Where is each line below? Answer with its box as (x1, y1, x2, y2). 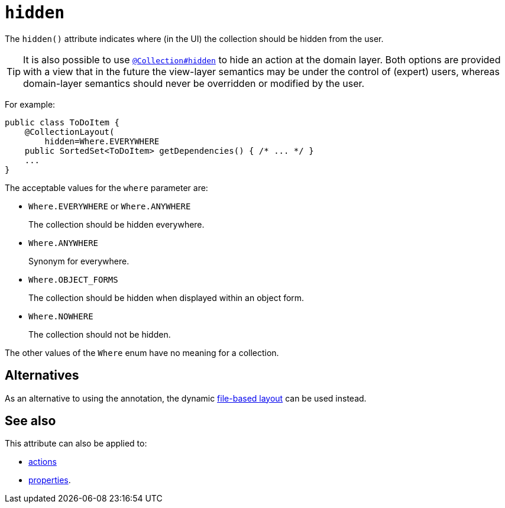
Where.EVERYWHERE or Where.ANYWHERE (28, 200, 191, 211)
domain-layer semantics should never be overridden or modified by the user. (23, 77, 365, 89)
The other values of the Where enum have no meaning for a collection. (5, 347, 279, 358)
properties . (28, 475, 71, 486)
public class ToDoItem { (5, 117, 119, 127)
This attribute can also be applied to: (5, 438, 147, 449)
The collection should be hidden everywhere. (28, 219, 205, 229)
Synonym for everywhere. (28, 255, 130, 266)
